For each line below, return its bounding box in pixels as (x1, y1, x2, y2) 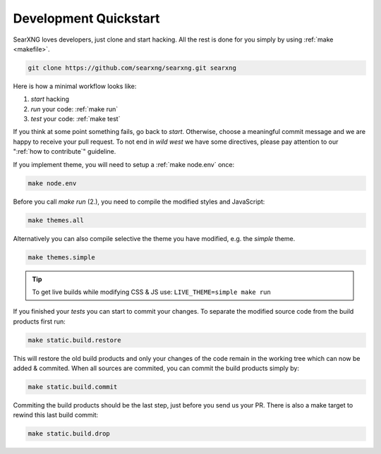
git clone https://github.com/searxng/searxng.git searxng (28, 63, 236, 72)
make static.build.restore (28, 336, 121, 344)
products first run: (13, 317, 66, 326)
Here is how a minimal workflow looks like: (13, 82, 137, 90)
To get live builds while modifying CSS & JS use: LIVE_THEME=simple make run (32, 288, 271, 296)
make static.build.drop (28, 430, 111, 438)
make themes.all (28, 216, 85, 224)
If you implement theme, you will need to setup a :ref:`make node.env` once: (13, 160, 235, 168)
